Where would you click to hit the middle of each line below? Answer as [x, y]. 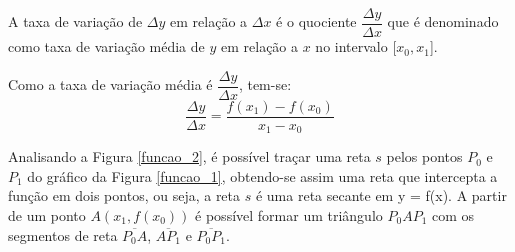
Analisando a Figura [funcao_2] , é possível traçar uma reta [189, 156]
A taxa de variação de [75, 21]
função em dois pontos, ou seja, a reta [124, 195]
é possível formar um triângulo [289, 215]
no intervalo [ [356, 46]
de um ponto [47, 215]
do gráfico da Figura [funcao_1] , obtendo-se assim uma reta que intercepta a [262, 175]
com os [453, 215]
